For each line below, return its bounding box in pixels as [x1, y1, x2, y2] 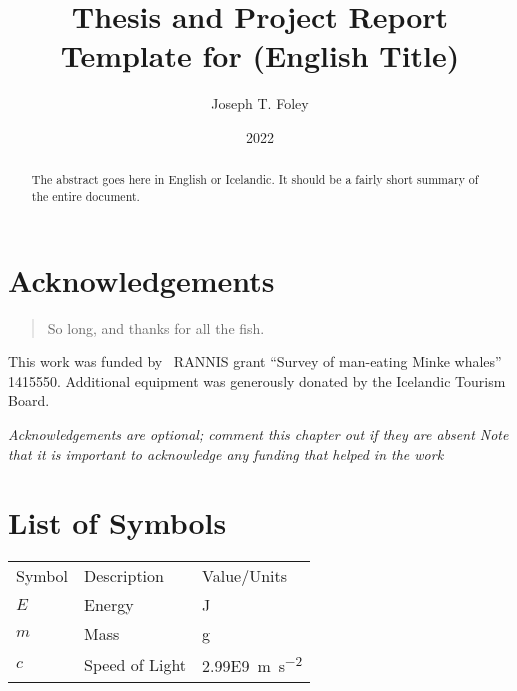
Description [84, 564, 164, 588]
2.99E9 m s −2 [202, 651, 303, 678]
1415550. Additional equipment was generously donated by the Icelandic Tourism [8, 370, 506, 391]
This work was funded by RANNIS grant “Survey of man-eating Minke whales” [8, 351, 502, 372]
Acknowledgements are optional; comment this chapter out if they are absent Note [8, 423, 509, 444]
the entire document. [31, 187, 140, 204]
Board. [8, 390, 50, 411]
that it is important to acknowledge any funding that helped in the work [8, 443, 444, 464]
